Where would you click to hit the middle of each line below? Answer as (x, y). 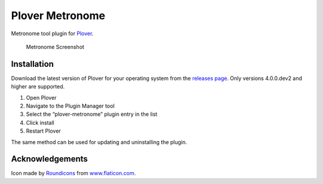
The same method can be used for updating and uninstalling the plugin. (99, 142)
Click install (40, 122)
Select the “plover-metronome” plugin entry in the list (92, 114)
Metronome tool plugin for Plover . (52, 33)
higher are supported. (38, 87)
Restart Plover (43, 131)
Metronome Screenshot (55, 47)
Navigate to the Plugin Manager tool (70, 106)
